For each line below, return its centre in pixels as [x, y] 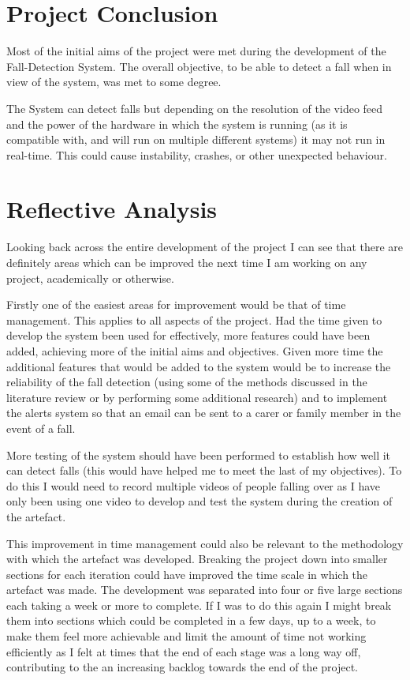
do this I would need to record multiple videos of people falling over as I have [193, 485]
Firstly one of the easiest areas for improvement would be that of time [176, 304]
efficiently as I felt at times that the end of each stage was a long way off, [184, 651]
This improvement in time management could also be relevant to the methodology [205, 543]
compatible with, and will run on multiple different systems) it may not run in [196, 139]
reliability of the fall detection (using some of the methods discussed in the [187, 382]
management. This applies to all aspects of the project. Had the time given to [194, 319]
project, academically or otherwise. [90, 278]
